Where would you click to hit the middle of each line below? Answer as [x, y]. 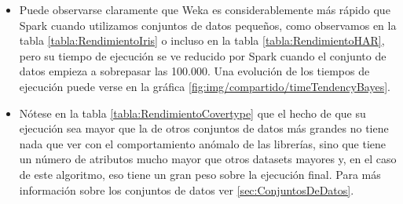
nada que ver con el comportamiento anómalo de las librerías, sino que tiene [203, 143]
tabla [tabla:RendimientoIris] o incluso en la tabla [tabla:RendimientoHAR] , [202, 40]
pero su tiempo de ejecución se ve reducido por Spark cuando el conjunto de [203, 55]
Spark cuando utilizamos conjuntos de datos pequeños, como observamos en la [208, 25]
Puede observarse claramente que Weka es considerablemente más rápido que [205, 9]
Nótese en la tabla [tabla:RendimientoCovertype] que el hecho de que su [192, 113]
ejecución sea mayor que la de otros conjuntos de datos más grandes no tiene [204, 128]
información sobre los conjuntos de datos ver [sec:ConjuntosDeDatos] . [187, 189]
